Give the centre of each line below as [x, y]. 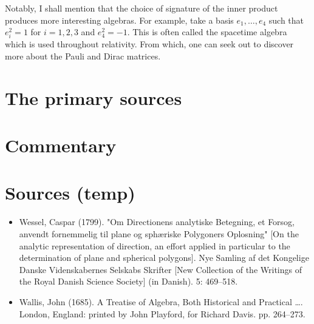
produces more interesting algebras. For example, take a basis [119, 20]
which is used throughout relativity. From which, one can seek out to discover [149, 44]
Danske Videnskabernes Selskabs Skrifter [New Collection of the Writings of [160, 269]
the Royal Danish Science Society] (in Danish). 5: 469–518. [128, 281]
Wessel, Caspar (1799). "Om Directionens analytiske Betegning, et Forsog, [157, 222]
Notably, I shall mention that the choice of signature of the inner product [142, 8]
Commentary [61, 145]
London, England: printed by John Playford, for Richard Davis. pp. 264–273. [162, 313]
